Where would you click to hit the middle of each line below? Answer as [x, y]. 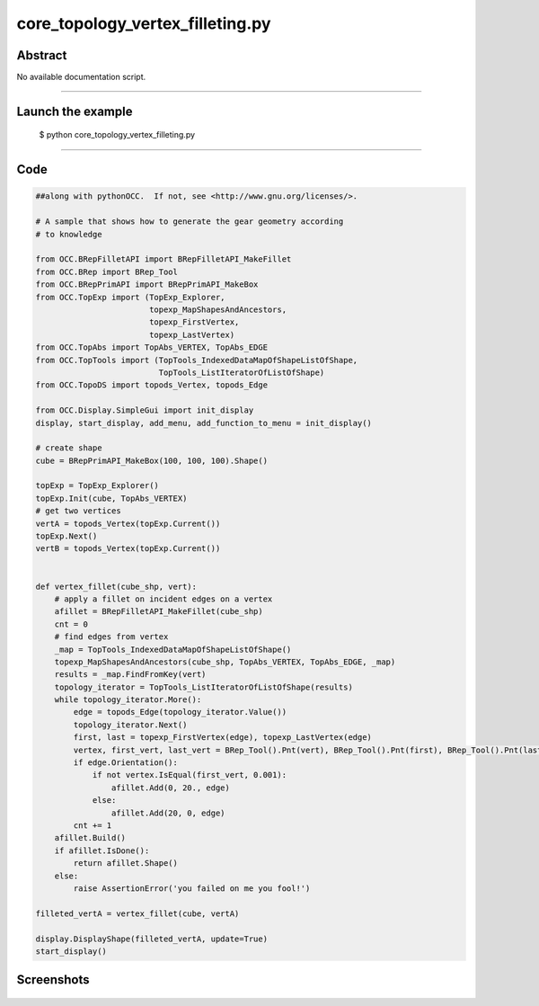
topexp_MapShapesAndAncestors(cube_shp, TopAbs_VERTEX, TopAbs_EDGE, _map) [225, 662]
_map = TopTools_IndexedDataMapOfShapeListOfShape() [173, 649]
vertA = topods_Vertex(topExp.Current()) [128, 523]
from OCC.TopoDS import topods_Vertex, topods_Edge [152, 385]
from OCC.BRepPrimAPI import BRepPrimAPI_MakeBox [147, 285]
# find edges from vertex [111, 637]
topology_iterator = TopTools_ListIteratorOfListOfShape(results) [204, 687]
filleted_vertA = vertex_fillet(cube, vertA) [137, 913]
